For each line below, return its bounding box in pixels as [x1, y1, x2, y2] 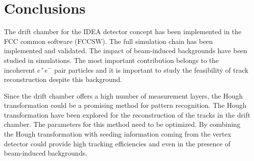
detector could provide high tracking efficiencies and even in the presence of [4, 138, 231, 148]
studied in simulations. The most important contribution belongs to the [4, 55, 219, 65]
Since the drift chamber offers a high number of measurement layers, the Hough [4, 90, 243, 101]
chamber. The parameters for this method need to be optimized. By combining [4, 119, 241, 129]
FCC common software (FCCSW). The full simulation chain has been [4, 36, 213, 46]
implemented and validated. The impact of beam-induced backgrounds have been [4, 45, 248, 56]
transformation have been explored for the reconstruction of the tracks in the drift [4, 109, 251, 120]
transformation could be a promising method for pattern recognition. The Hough [4, 100, 247, 110]
